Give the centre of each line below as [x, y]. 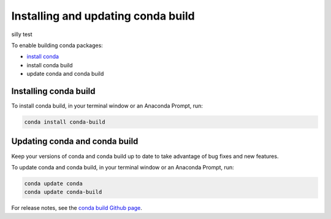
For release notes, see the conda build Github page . [77, 208]
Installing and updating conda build [103, 16]
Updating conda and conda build [75, 142]
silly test [22, 34]
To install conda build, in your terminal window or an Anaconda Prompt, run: [107, 106]
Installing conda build [53, 91]
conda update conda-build [63, 192]
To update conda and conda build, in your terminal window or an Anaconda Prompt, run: [123, 167]
